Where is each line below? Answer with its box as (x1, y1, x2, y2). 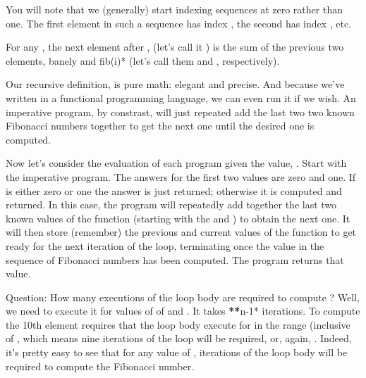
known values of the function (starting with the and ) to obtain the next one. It (6, 210, 350, 225)
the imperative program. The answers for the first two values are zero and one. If (6, 169, 356, 184)
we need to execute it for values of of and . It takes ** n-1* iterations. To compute (6, 303, 360, 318)
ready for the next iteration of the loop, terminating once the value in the (6, 238, 324, 253)
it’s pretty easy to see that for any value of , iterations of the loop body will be (6, 345, 348, 360)
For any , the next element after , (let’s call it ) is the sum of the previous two (6, 39, 344, 54)
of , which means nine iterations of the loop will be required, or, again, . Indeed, (6, 331, 352, 346)
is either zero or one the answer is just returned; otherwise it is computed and (6, 183, 342, 198)
